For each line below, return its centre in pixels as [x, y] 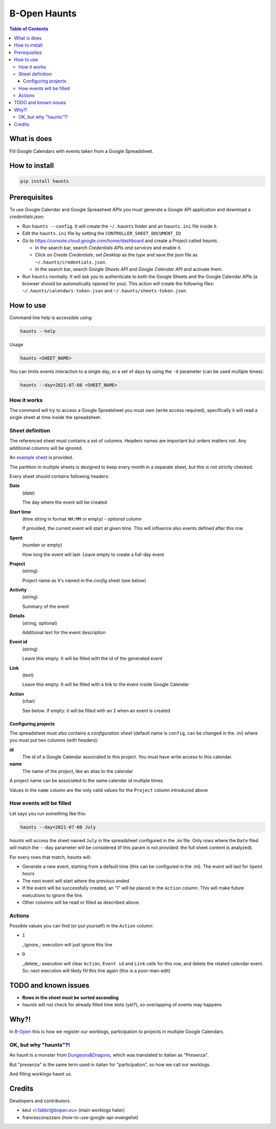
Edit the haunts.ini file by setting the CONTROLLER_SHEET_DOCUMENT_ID [102, 233]
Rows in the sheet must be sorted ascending [71, 997]
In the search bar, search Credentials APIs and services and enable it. [108, 247]
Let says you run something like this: [48, 814]
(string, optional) [40, 623]
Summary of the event [45, 606]
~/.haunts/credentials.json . [71, 262]
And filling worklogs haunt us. [41, 1074]
